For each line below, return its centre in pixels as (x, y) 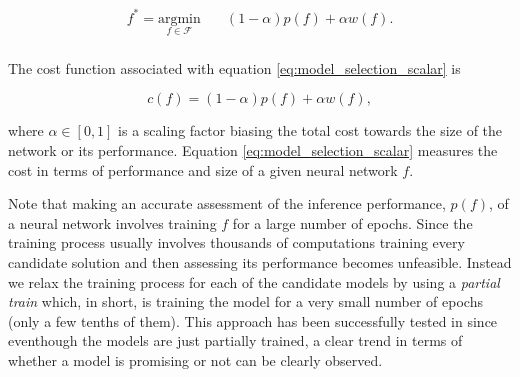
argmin (179, 18)
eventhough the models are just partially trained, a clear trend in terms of (235, 340)
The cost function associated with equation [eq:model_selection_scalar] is (234, 67)
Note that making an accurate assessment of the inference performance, (227, 203)
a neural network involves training (112, 222)
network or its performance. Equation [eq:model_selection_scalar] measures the (253, 149)
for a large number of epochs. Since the (352, 222)
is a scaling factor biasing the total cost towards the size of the (310, 130)
